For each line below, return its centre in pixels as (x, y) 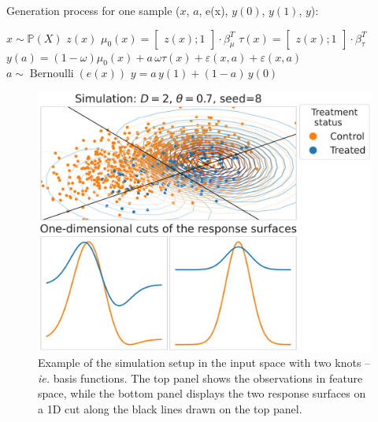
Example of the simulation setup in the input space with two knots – (204, 363)
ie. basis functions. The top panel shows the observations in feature (200, 378)
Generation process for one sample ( (93, 10)
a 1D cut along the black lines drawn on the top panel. (170, 408)
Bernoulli (52, 74)
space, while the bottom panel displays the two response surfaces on (202, 393)
